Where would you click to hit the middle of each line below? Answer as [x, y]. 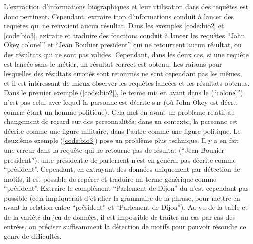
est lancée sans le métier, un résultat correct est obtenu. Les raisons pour [113, 64]
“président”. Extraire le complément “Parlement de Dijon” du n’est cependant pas [126, 188]
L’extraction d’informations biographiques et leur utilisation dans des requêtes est [126, 6]
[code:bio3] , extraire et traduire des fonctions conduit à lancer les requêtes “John [125, 35]
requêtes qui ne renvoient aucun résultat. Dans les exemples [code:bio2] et [114, 26]
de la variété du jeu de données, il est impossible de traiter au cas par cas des [119, 217]
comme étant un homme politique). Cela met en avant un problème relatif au [119, 112]
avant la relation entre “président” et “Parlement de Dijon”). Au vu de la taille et [126, 207]
